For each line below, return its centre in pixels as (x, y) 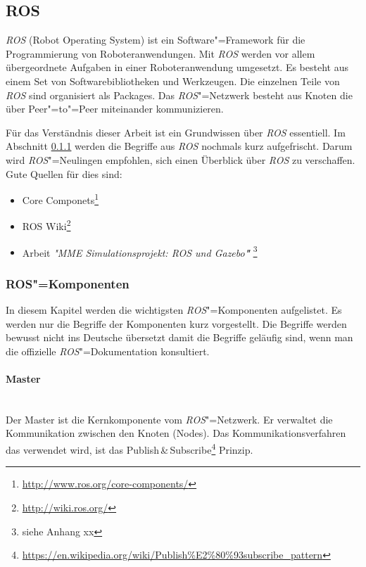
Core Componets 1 (61, 199)
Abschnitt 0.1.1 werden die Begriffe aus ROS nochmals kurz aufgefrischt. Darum (179, 146)
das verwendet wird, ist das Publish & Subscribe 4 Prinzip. (130, 448)
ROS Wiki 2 (46, 225)
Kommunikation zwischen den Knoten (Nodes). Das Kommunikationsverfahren (176, 433)
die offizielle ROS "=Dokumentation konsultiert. (108, 351)
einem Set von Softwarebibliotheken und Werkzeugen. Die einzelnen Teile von (173, 81)
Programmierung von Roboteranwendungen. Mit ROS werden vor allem (160, 53)
